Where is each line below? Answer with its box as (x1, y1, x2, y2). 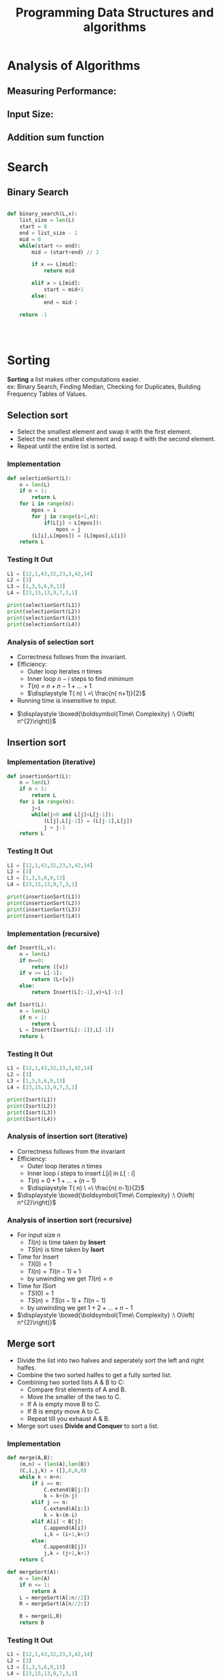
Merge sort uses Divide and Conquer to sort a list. (16, 1422, 159, 1430)
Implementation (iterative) (7, 757, 96, 767)
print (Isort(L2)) (7, 1102, 57, 1109)
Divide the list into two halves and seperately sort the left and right (16, 1356, 204, 1364)
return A (31, 1588, 57, 1594)
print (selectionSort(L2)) (7, 608, 81, 615)
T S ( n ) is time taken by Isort (27, 1246, 105, 1254)
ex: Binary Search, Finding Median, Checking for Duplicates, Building (7, 382, 202, 391)
